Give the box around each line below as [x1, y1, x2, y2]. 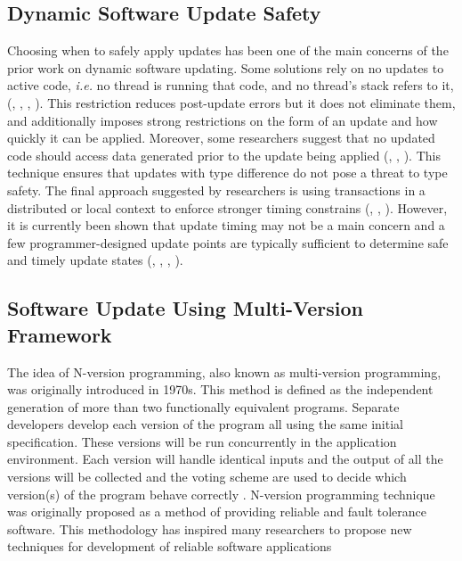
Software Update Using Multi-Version [7, 294, 364, 322]
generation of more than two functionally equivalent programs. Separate [7, 397, 400, 416]
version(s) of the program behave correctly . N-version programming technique [7, 484, 435, 503]
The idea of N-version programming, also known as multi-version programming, [7, 362, 442, 381]
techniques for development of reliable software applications [7, 537, 332, 556]
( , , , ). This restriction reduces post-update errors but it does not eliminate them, [7, 93, 456, 111]
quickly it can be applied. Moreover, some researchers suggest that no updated [7, 128, 435, 147]
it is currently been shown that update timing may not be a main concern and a [7, 216, 445, 235]
